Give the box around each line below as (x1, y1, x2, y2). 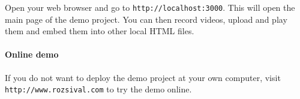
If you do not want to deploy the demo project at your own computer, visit (5, 71, 281, 83)
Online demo (5, 48, 59, 61)
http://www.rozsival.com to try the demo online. (5, 83, 192, 95)
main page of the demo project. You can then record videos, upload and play (5, 13, 287, 25)
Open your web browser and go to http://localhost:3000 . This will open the (5, 1, 295, 13)
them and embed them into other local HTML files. (5, 25, 194, 37)
